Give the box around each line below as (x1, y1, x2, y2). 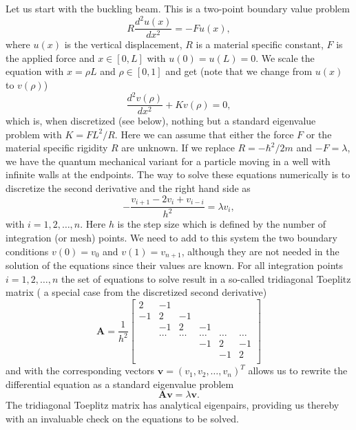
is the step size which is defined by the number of (117, 217, 326, 231)
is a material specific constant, (196, 37, 324, 52)
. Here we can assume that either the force (114, 127, 294, 141)
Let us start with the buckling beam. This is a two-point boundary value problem (6, 1, 350, 15)
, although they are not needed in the (181, 244, 339, 258)
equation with (6, 64, 64, 78)
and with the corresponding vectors (6, 363, 155, 378)
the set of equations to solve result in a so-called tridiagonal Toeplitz (61, 271, 351, 286)
